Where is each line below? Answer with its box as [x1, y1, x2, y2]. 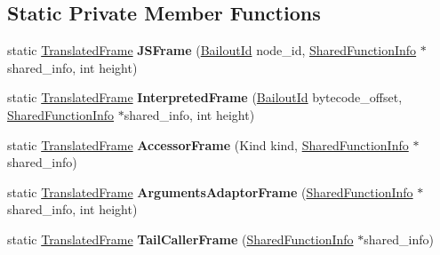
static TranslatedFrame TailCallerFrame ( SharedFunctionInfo [7, 229, 354, 248]
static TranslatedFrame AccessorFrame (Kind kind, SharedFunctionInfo [7, 135, 409, 154]
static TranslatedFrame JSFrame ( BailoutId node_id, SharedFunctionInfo [7, 41, 417, 60]
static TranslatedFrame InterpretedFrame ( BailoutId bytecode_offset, [7, 88, 403, 107]
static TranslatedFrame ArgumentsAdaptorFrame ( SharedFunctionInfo [7, 182, 413, 201]
